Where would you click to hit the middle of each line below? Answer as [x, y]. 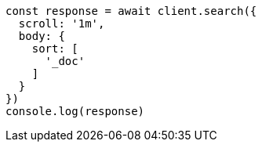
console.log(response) [75, 111]
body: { [42, 36]
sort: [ [55, 49]
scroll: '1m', [62, 23]
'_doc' [65, 61]
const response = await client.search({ [131, 11]
